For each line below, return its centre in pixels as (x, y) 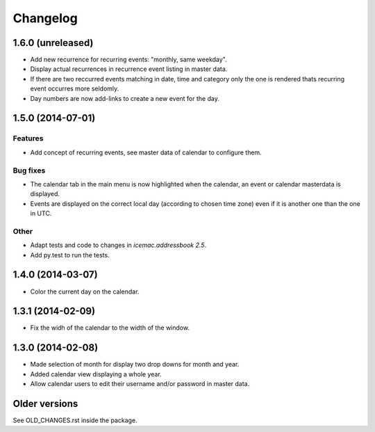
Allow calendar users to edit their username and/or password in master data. (140, 384)
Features (28, 138)
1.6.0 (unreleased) (53, 43)
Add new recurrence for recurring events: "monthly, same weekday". (128, 60)
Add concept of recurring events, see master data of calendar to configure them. (146, 152)
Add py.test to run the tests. (70, 255)
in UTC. (41, 214)
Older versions (45, 403)
